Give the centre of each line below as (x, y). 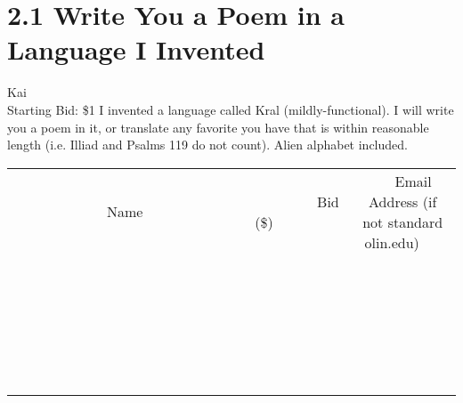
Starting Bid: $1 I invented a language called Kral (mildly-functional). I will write (231, 109)
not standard (403, 222)
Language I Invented (136, 49)
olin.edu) (392, 242)
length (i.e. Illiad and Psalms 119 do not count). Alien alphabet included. (207, 145)
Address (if (403, 201)
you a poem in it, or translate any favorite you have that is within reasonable (218, 127)
